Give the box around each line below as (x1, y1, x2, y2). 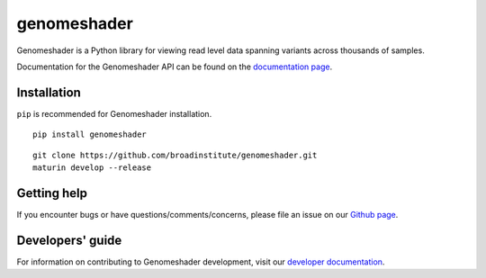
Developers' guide (16, 232, 122, 247)
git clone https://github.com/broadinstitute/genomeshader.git (32, 149, 318, 160)
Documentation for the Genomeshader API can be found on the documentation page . (16, 61, 333, 72)
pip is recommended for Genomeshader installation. (16, 108, 212, 119)
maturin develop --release (32, 163, 152, 173)
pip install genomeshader (32, 130, 148, 139)
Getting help (16, 185, 87, 201)
